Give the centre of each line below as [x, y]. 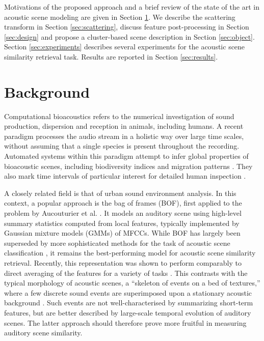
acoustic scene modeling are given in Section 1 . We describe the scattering [120, 17]
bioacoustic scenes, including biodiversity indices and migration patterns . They [128, 166]
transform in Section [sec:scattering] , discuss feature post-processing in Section [127, 27]
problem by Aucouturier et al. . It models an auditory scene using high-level [123, 213]
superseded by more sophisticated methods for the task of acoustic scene [117, 243]
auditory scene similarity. [43, 333]
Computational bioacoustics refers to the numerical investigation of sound [119, 116]
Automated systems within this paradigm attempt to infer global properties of [126, 156]
